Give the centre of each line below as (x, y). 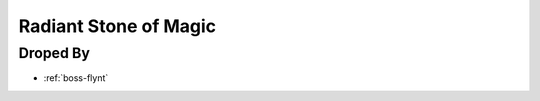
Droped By (54, 53)
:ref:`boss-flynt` (76, 78)
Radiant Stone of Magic (117, 26)
